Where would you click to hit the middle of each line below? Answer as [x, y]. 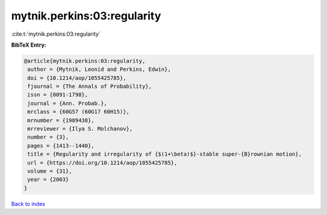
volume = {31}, [50, 171]
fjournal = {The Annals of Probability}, [90, 87]
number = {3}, [48, 137]
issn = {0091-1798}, [58, 95]
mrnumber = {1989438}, [61, 120]
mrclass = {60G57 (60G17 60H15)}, [78, 112]
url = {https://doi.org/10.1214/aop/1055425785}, [103, 163]
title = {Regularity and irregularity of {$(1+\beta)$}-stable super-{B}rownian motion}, [165, 154]
